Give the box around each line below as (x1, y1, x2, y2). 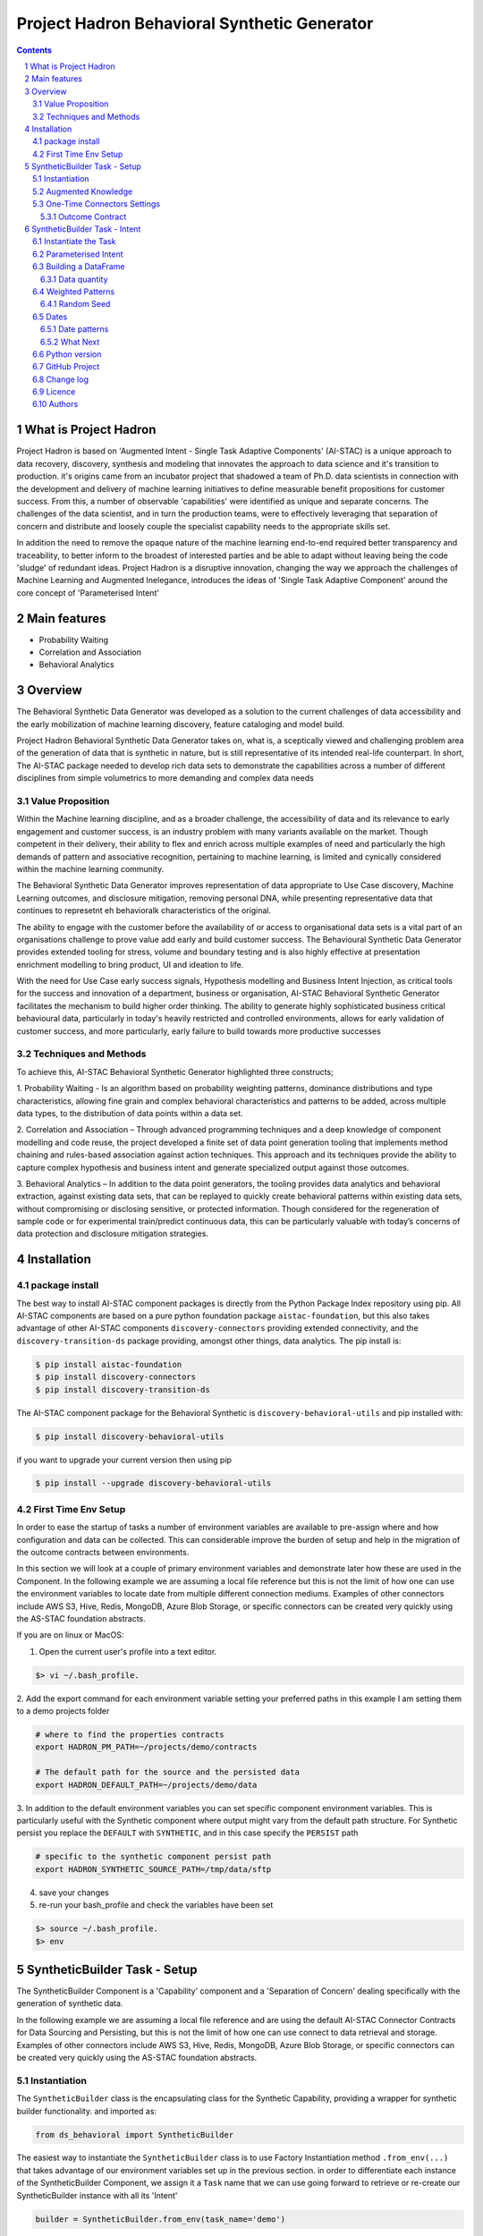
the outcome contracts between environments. (16, 1547, 190, 1557)
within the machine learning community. (16, 863, 165, 874)
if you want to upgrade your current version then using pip (16, 1454, 233, 1465)
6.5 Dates (32, 311, 68, 322)
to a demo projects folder (16, 1706, 110, 1716)
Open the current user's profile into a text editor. (38, 1646, 217, 1656)
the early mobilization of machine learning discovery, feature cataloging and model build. (16, 718, 345, 729)
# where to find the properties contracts (35, 1730, 225, 1740)
